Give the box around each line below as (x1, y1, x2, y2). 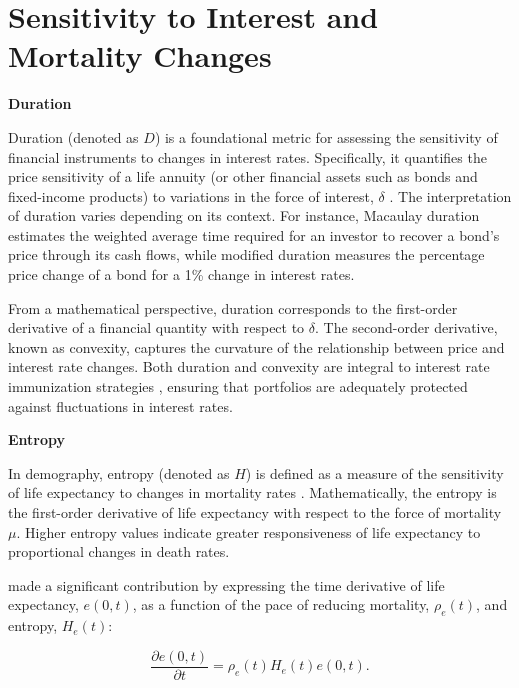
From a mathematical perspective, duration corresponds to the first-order (8, 297, 458, 318)
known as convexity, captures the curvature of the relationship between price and (8, 336, 505, 357)
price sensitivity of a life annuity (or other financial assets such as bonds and (8, 166, 478, 187)
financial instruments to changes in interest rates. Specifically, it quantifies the (8, 146, 487, 167)
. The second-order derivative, (315, 317, 498, 338)
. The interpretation (389, 185, 512, 206)
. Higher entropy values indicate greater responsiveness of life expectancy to (16, 521, 481, 542)
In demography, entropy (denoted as (8, 462, 230, 483)
